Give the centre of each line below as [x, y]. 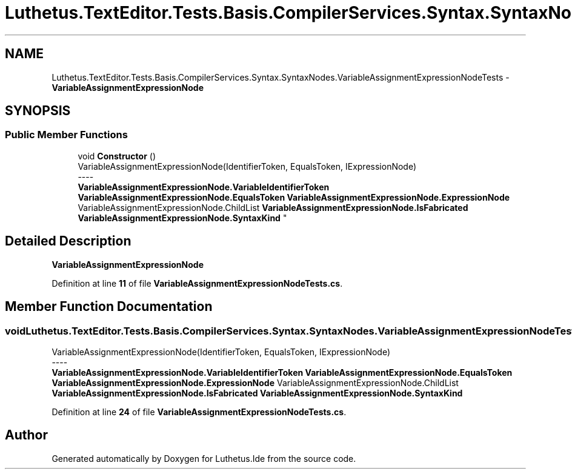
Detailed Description [68, 241]
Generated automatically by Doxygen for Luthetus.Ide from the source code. [204, 458]
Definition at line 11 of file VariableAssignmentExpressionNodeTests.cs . [197, 283]
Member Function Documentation [109, 307]
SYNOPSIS [38, 111]
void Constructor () [117, 156]
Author [26, 435]
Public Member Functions [66, 135]
